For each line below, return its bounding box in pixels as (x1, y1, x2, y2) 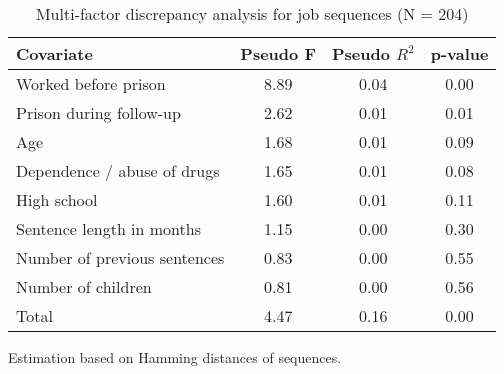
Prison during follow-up (16, 101, 181, 124)
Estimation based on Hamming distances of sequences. (8, 347, 342, 367)
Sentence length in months (16, 217, 201, 240)
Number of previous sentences (16, 246, 225, 269)
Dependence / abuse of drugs (16, 159, 220, 182)
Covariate (16, 42, 93, 65)
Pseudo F (240, 42, 316, 65)
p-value (430, 42, 489, 65)
